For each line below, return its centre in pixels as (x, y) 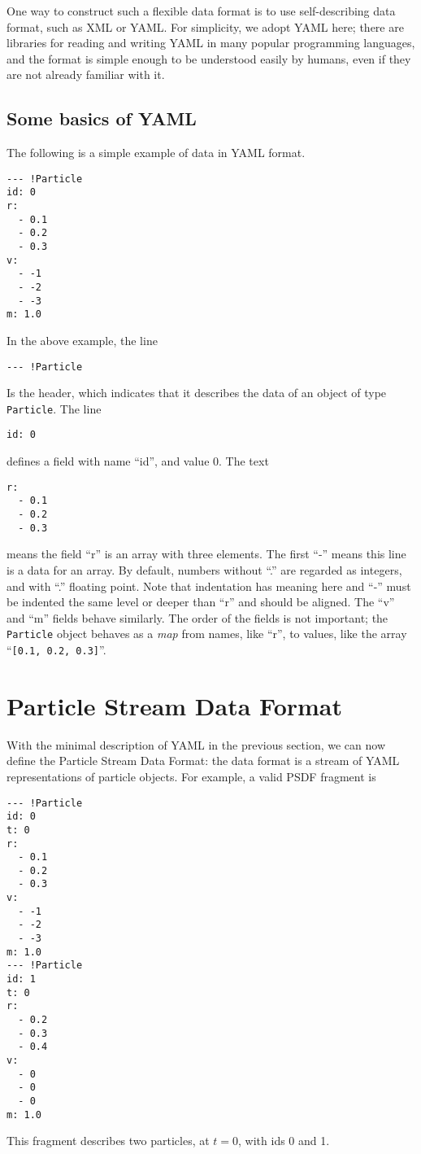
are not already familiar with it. (86, 74)
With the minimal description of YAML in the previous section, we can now (196, 744)
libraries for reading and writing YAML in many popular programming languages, (211, 43)
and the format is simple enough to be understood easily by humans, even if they (209, 58)
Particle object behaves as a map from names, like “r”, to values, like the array (207, 634)
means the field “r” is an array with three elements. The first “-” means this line (206, 554)
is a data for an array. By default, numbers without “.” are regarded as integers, (204, 569)
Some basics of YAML (102, 118)
